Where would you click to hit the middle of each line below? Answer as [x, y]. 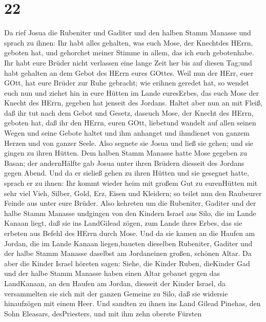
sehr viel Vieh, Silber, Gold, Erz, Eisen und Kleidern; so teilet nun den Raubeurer [133, 193]
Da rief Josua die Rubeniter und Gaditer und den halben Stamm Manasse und [128, 33]
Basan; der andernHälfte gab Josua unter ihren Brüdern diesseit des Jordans [124, 163]
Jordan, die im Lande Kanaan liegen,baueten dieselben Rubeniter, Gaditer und [128, 243]
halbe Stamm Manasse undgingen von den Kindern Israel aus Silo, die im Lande [130, 213]
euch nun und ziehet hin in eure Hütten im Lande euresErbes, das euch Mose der [132, 92]
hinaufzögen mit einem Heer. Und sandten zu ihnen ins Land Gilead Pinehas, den [132, 303]
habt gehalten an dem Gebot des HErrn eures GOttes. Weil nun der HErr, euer [129, 72]
